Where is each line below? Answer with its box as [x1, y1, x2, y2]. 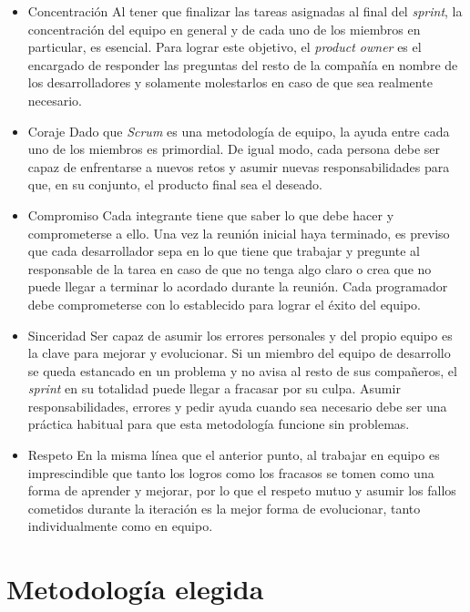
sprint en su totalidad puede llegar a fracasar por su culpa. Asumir [27, 379, 401, 398]
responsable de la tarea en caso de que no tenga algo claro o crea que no [27, 259, 432, 278]
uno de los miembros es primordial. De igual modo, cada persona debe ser [27, 139, 441, 158]
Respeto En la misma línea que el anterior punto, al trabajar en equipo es [27, 445, 440, 464]
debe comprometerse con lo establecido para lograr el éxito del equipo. [27, 294, 422, 313]
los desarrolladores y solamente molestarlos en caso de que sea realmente [27, 73, 433, 92]
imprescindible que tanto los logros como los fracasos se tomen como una [27, 463, 434, 482]
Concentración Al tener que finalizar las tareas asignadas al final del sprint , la [27, 2, 463, 20]
